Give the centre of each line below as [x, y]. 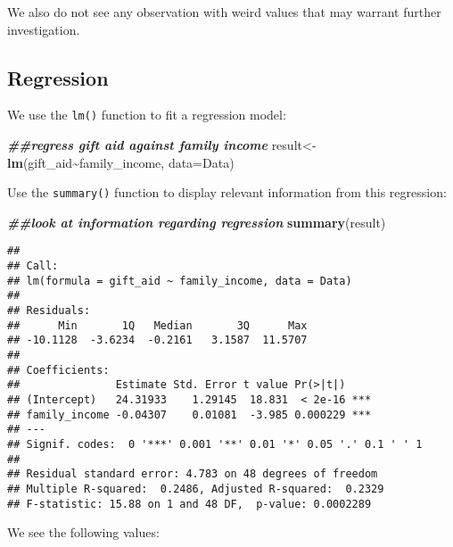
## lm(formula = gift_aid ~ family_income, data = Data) [180, 281]
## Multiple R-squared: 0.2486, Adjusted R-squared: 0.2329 [196, 489]
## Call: [33, 266]
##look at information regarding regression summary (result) [197, 222]
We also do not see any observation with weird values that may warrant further [224, 12]
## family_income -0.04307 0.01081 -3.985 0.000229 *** [189, 414]
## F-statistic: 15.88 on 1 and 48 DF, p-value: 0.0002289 [189, 504]
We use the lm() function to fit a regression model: [147, 115]
